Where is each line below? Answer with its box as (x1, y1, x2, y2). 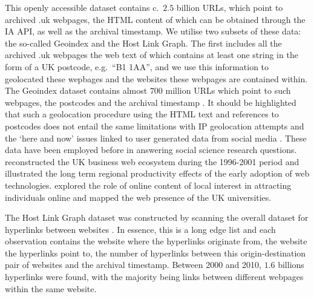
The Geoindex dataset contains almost (5, 84, 148, 97)
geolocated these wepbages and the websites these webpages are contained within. (5, 72, 308, 85)
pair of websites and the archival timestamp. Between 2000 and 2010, (5, 258, 261, 271)
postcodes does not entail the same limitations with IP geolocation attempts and (5, 119, 304, 132)
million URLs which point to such (165, 84, 291, 97)
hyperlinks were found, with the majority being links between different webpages (5, 270, 304, 283)
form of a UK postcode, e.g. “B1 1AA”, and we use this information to (5, 60, 269, 73)
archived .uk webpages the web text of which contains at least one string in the (5, 48, 298, 61)
